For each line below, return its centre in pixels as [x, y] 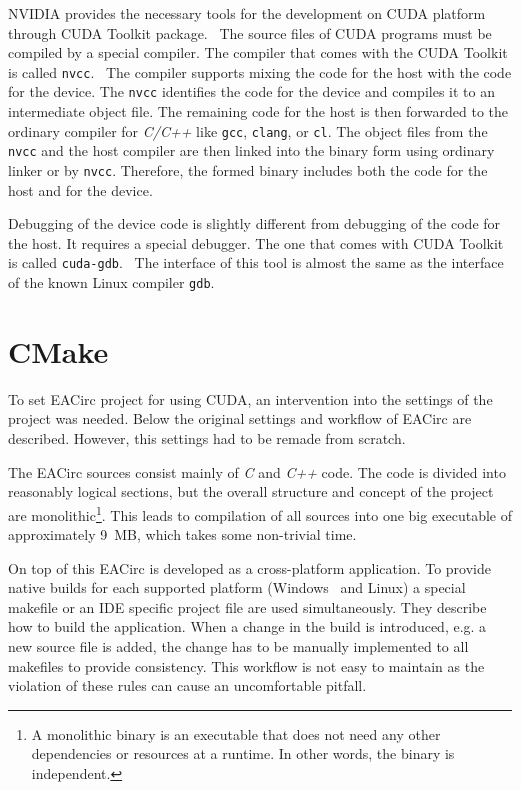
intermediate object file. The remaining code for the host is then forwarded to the [258, 111]
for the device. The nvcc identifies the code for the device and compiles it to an [251, 91]
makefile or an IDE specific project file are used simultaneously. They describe [247, 606]
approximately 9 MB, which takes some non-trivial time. [182, 534]
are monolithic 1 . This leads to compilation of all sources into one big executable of [260, 513]
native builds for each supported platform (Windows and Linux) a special [237, 587]
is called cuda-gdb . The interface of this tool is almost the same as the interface [256, 262]
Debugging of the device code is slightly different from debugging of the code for [254, 223]
